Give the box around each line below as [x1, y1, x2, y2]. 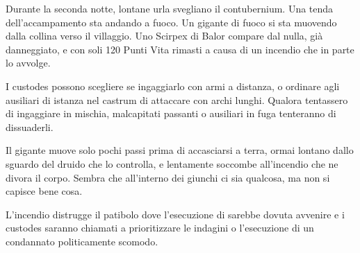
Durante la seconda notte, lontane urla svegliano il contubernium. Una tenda [6, 1, 334, 15]
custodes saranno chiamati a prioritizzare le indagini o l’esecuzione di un [6, 220, 314, 235]
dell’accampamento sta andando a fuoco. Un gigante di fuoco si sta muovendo [6, 15, 337, 29]
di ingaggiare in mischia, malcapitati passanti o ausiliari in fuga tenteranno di [6, 106, 336, 121]
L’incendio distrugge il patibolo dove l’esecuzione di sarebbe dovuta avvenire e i [6, 207, 345, 221]
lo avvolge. [6, 55, 51, 70]
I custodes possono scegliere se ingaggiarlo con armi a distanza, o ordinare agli [6, 78, 340, 93]
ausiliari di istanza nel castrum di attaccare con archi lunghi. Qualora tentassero [6, 92, 348, 107]
